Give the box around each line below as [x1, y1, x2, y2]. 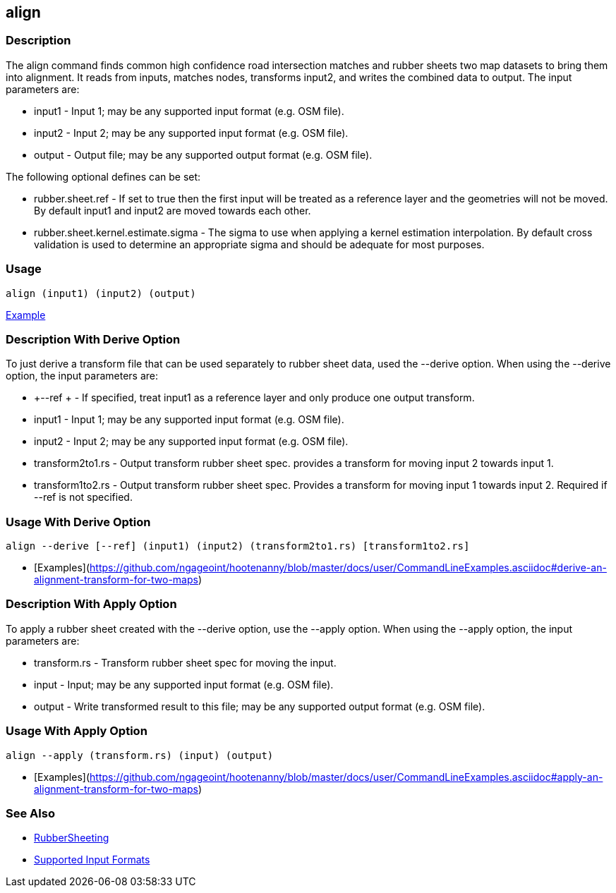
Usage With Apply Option [6, 724, 147, 739]
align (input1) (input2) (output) [6, 287, 196, 299]
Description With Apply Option [6, 597, 177, 612]
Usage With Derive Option [6, 514, 151, 529]
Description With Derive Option [6, 332, 181, 346]
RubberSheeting [34, 832, 109, 844]
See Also [6, 806, 55, 820]
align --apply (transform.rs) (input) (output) [6, 749, 274, 761]
